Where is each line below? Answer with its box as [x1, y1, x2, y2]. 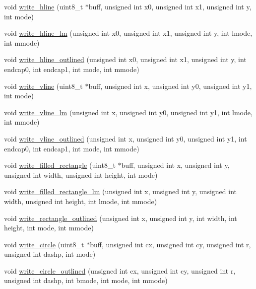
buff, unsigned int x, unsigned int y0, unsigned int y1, [88, 80, 252, 91]
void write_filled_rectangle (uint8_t [4, 160, 116, 170]
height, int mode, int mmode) [4, 222, 94, 233]
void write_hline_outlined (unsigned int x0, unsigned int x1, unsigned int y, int [4, 54, 247, 65]
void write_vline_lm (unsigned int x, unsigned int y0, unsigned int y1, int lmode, [4, 107, 253, 117]
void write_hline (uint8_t [4, 1, 83, 11]
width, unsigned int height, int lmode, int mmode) [4, 196, 157, 206]
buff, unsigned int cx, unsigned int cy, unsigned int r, [90, 239, 251, 249]
